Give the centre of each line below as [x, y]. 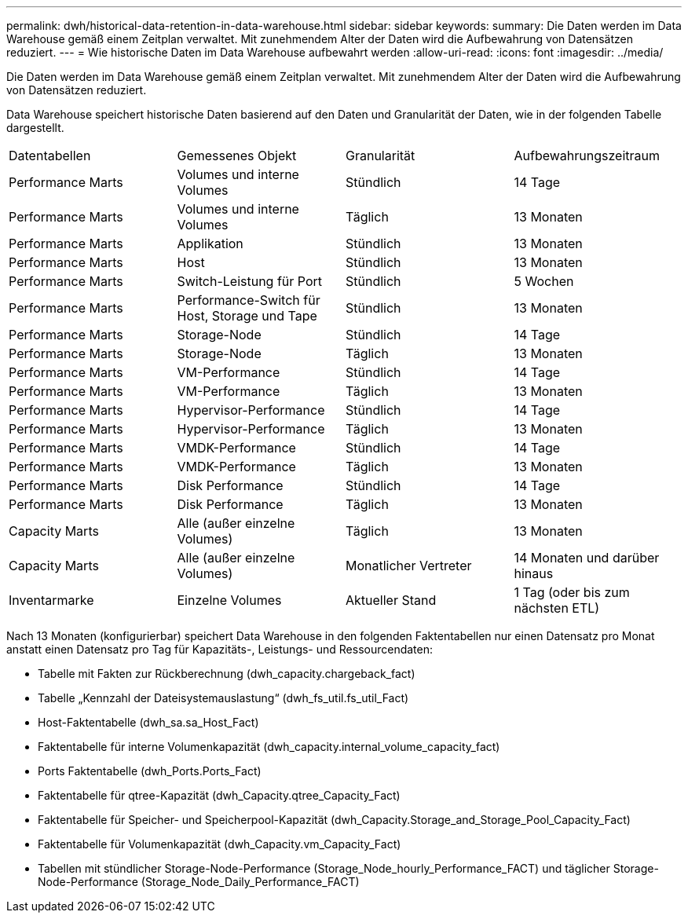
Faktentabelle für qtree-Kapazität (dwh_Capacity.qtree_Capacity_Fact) [219, 795]
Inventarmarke [51, 600]
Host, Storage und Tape [247, 316]
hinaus [534, 573]
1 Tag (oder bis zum [572, 592]
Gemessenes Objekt [237, 156]
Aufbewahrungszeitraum [587, 156]
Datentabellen [50, 156]
